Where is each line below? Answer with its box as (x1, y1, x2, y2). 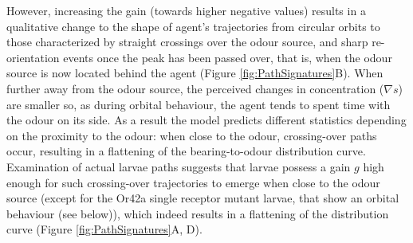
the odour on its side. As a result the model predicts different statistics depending (6, 112, 407, 128)
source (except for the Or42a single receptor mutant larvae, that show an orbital (6, 190, 399, 206)
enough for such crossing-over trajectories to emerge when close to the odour (6, 174, 380, 190)
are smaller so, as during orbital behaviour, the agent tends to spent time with (6, 96, 391, 112)
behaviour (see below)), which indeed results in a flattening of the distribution (6, 205, 389, 221)
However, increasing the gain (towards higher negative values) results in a (6, 2, 366, 18)
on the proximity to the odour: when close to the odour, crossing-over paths (6, 127, 377, 143)
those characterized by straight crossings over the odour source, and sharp (6, 33, 368, 50)
